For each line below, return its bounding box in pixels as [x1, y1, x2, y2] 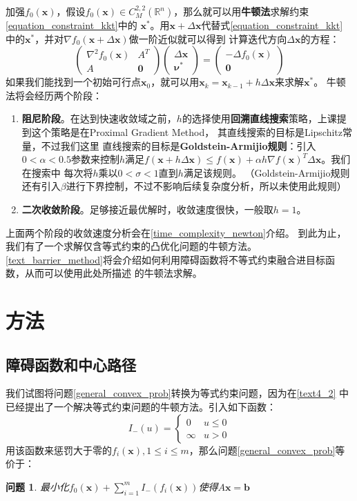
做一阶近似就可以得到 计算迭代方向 [128, 31, 287, 46]
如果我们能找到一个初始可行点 [6, 75, 141, 89]
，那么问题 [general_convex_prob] [189, 442, 336, 457]
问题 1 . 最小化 [6, 479, 69, 493]
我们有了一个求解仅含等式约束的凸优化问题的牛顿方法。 [6, 239, 257, 253]
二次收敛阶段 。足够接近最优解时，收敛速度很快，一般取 [21, 202, 273, 216]
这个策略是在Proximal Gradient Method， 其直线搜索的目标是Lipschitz [31, 124, 343, 139]
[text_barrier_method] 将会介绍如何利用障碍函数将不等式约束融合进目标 [6, 252, 325, 266]
